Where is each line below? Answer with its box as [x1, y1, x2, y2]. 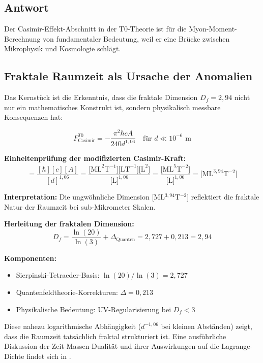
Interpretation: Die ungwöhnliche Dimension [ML [4, 191, 165, 202]
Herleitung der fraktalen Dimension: [4, 218, 134, 229]
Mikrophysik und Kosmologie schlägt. [4, 43, 121, 54]
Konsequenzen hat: [4, 112, 63, 122]
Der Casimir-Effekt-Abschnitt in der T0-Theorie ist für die [4, 23, 187, 34]
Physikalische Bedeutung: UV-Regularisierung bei [16, 304, 171, 314]
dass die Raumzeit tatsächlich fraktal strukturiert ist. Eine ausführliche [4, 331, 226, 341]
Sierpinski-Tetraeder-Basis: [16, 270, 100, 280]
